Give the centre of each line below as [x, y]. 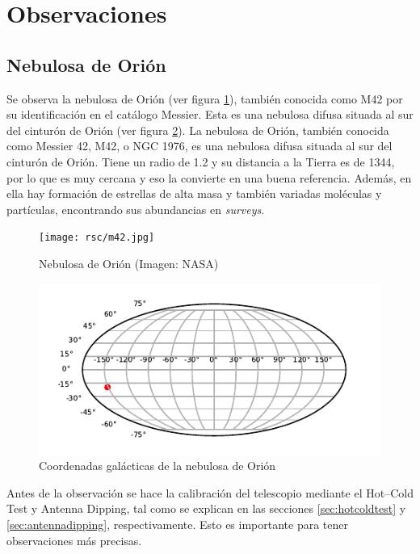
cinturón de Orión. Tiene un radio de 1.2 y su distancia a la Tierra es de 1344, [201, 161]
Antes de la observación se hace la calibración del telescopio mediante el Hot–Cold [210, 492]
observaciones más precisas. [74, 540]
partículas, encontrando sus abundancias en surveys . [136, 209]
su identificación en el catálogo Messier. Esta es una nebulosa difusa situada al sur [210, 114]
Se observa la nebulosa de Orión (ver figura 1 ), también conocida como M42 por [205, 98]
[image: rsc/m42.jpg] [97, 238]
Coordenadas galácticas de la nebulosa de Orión [157, 466]
